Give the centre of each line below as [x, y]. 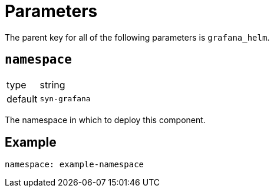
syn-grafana [65, 99]
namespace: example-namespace [75, 165]
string [52, 85]
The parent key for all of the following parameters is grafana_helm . [137, 37]
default [22, 99]
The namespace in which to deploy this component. [105, 120]
